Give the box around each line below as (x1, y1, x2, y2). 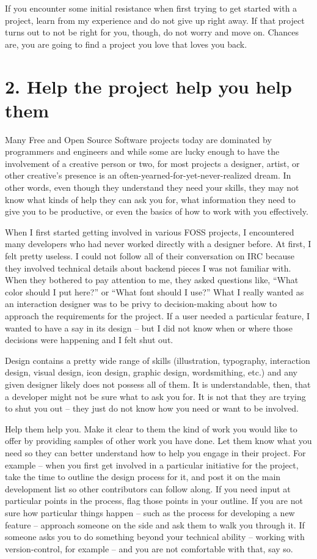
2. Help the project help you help (5, 73, 292, 98)
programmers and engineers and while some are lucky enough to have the (5, 145, 280, 158)
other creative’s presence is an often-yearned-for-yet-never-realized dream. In (5, 169, 291, 182)
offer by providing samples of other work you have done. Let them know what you (5, 434, 312, 447)
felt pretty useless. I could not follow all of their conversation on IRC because (5, 250, 294, 262)
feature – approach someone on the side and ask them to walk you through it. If (5, 518, 305, 531)
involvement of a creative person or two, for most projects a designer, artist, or (5, 157, 300, 169)
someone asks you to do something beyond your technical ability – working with (5, 530, 305, 543)
